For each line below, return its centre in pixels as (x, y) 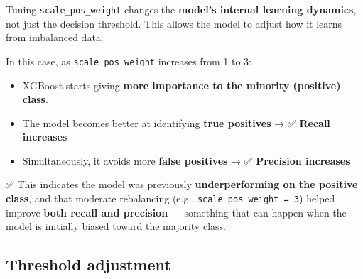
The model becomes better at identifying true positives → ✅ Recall (176, 122)
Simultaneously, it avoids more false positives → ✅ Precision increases (186, 160)
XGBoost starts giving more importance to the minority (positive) (181, 85)
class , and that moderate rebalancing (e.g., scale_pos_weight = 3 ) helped (170, 198)
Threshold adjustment (88, 264)
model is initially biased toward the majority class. (116, 226)
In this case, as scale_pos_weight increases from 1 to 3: (129, 61)
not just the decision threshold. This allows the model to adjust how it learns (174, 23)
